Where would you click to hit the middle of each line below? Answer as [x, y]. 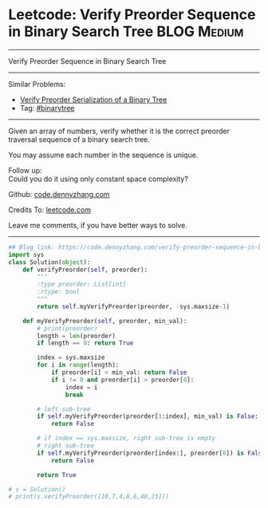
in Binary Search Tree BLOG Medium [126, 32]
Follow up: [25, 170]
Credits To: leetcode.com [50, 210]
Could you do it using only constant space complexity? [99, 179]
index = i [81, 387]
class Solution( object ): [49, 262]
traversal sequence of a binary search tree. [79, 139]
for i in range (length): [78, 365]
